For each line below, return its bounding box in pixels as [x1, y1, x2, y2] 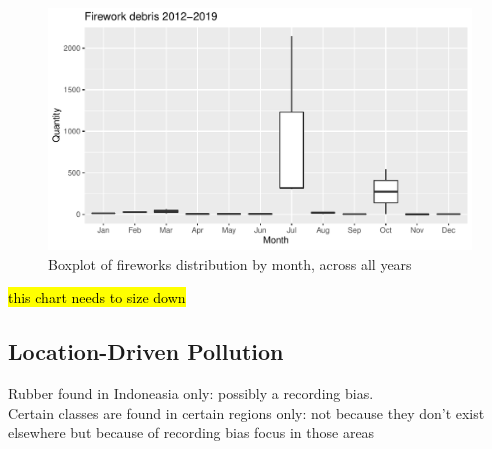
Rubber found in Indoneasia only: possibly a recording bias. [8, 383, 374, 404]
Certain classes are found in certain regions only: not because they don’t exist [8, 402, 485, 423]
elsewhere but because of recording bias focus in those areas [8, 422, 375, 443]
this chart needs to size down [8, 287, 186, 308]
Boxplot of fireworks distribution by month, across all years [48, 253, 412, 274]
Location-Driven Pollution [8, 336, 284, 367]
